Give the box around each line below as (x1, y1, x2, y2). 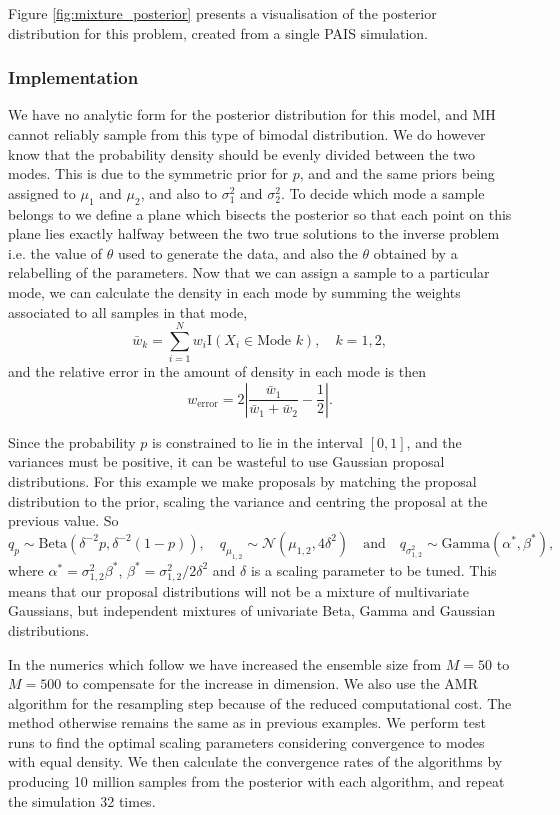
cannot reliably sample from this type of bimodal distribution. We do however (8, 124, 486, 144)
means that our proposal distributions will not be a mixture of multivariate (8, 580, 469, 601)
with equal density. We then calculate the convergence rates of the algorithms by (8, 751, 503, 772)
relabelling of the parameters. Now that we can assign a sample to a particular (8, 262, 490, 283)
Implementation (8, 65, 139, 90)
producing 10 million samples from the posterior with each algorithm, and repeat (8, 771, 505, 792)
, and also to (140, 182, 217, 203)
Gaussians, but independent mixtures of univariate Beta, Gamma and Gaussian (8, 600, 496, 621)
